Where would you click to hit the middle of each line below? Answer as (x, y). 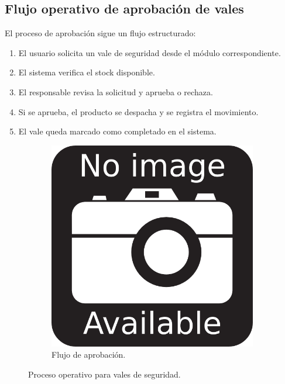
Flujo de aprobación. (89, 354)
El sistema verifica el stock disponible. (87, 72)
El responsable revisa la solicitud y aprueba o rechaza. (116, 91)
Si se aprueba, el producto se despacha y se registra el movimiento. (138, 111)
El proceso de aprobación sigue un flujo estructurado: (100, 33)
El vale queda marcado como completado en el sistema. (117, 131)
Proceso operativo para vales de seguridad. (104, 374)
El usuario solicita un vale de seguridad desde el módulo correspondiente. (150, 52)
